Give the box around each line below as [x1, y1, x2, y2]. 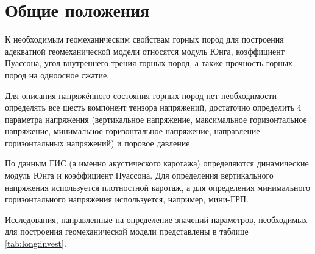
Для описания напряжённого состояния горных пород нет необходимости [5, 89, 277, 101]
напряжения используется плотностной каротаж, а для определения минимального [5, 180, 311, 193]
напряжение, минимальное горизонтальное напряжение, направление [5, 125, 260, 137]
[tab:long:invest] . [5, 237, 66, 250]
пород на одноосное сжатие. [5, 68, 110, 81]
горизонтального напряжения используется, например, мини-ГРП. [5, 193, 249, 205]
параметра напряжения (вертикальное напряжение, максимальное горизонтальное [5, 112, 307, 125]
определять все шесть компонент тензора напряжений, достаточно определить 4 [5, 101, 302, 114]
